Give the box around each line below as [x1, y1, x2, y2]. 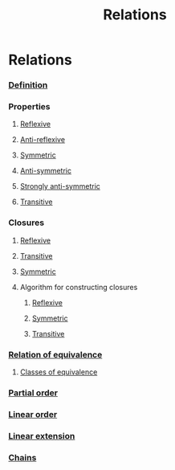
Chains [8, 452, 37, 463]
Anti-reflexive [19, 135, 66, 145]
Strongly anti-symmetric [19, 182, 100, 191]
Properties [8, 101, 51, 112]
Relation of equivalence [8, 349, 103, 360]
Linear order [8, 408, 58, 419]
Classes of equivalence [19, 367, 98, 377]
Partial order [8, 387, 59, 398]
